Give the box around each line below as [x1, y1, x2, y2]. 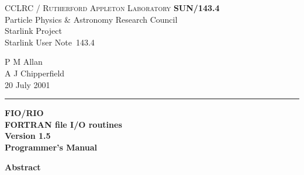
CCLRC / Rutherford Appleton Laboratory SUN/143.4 [5, 2, 220, 13]
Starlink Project [5, 24, 62, 37]
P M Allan [5, 55, 43, 68]
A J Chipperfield [5, 66, 65, 79]
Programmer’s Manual [5, 141, 98, 153]
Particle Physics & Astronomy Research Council [5, 13, 178, 25]
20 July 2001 [5, 78, 50, 90]
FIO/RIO [5, 107, 44, 119]
